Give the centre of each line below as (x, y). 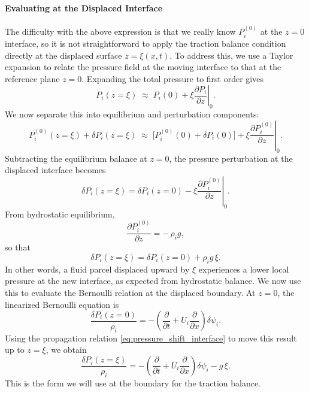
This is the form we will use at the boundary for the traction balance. (133, 383)
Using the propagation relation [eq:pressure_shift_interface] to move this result (151, 338)
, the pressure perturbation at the (231, 158)
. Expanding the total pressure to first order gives (172, 78)
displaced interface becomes (55, 170)
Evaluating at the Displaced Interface (84, 7)
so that (18, 247)
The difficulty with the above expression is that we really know (120, 31)
